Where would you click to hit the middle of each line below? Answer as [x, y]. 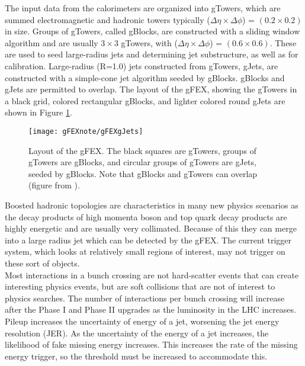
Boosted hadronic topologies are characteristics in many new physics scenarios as [152, 205]
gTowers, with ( [149, 42]
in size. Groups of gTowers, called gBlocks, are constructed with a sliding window [152, 31]
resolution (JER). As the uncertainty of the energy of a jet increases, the [137, 333]
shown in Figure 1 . [38, 112]
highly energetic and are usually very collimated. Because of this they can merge [151, 228]
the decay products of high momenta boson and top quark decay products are [146, 216]
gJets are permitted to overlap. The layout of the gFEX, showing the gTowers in [151, 89]
